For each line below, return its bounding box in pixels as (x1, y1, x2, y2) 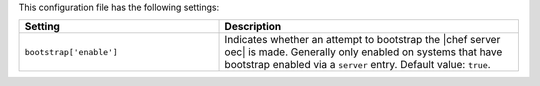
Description (224, 20, 282, 34)
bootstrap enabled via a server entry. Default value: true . (224, 58, 491, 72)
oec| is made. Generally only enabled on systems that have (224, 45, 503, 59)
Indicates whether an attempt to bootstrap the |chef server (224, 33, 501, 47)
